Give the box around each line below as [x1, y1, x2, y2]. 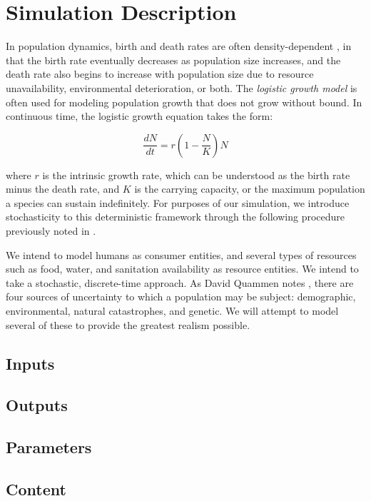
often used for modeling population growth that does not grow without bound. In [6, 94, 362, 109]
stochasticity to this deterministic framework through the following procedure [6, 209, 345, 224]
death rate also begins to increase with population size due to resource [6, 66, 314, 81]
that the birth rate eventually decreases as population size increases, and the [6, 52, 341, 67]
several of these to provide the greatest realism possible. [6, 317, 250, 332]
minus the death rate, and [6, 181, 120, 196]
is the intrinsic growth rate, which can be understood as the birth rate [42, 167, 350, 182]
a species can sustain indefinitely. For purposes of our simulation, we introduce [6, 195, 350, 210]
